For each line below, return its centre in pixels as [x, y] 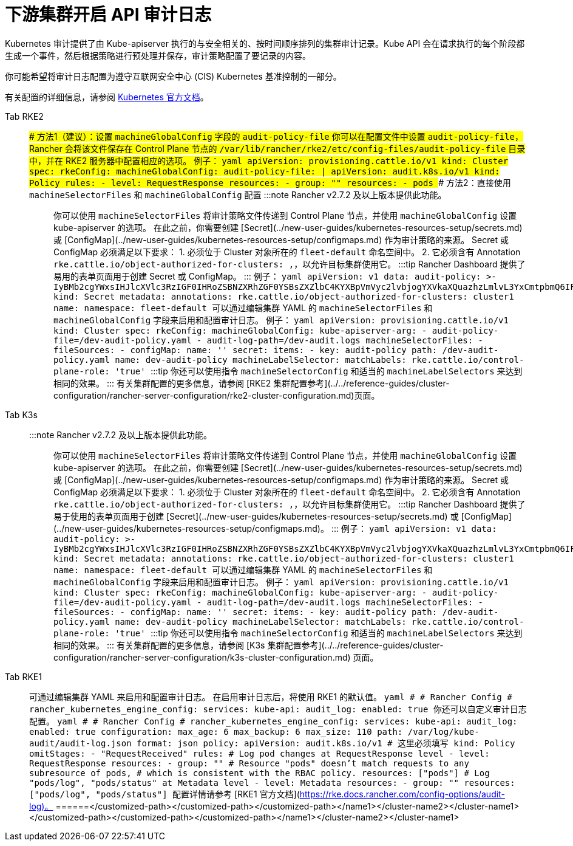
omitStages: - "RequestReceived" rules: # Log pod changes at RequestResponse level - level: [259, 753]
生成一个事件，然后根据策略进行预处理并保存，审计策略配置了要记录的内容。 [158, 55]
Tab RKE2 [24, 116]
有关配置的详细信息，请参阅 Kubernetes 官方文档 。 [107, 97]
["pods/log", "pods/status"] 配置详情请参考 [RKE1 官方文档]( [164, 794]
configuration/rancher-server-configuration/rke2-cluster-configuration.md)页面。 [217, 395]
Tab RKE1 [23, 676]
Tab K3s [21, 414]
